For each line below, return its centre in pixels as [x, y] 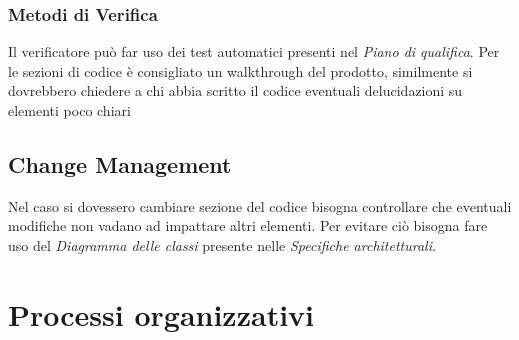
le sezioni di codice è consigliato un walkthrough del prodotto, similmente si [240, 70]
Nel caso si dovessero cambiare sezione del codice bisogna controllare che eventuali [260, 205]
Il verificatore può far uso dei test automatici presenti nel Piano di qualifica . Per [254, 51]
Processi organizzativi [161, 313]
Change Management [120, 163]
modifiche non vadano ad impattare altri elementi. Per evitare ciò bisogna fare [248, 225]
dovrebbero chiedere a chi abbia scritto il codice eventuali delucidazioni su [235, 90]
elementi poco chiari [69, 110]
